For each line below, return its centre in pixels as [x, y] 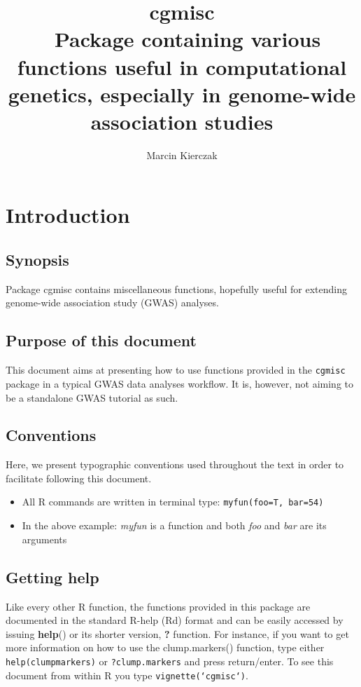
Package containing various [187, 39]
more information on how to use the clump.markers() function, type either [165, 647]
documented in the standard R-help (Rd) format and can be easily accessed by [175, 620]
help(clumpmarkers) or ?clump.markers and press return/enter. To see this [170, 661]
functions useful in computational [182, 66]
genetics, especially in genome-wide [182, 94]
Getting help [52, 577]
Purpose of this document [101, 340]
